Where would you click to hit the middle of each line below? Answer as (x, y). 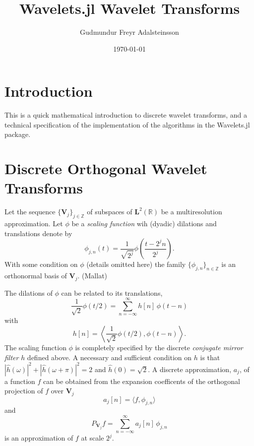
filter (12, 357)
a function (20, 381)
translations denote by (38, 233)
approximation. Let (34, 223)
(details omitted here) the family (136, 264)
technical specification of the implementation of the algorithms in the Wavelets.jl (127, 124)
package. (18, 134)
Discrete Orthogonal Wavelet (106, 168)
